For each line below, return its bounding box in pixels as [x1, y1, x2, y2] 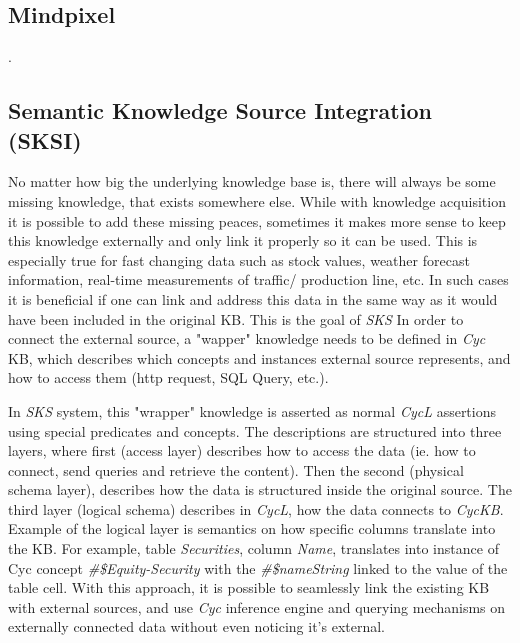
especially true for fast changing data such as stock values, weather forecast [8, 249, 470, 270]
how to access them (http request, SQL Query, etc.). [8, 367, 329, 388]
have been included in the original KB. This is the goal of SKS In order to [8, 308, 464, 329]
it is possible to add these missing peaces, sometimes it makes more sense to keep [8, 210, 506, 231]
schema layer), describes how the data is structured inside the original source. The [8, 479, 512, 500]
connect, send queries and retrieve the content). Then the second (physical [8, 459, 464, 480]
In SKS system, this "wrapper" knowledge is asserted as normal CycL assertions [8, 400, 497, 421]
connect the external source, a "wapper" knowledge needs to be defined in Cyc [8, 328, 486, 349]
